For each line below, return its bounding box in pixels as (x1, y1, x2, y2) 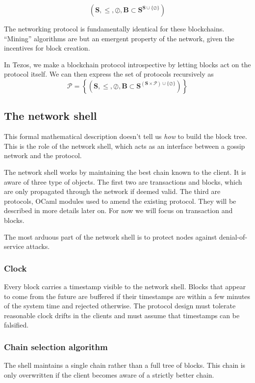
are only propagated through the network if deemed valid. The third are (4, 186, 221, 196)
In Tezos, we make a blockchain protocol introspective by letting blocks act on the (4, 59, 251, 69)
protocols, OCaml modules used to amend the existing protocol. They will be (4, 195, 236, 206)
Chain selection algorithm (4, 340, 108, 353)
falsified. (4, 320, 29, 330)
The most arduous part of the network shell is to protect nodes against (4, 231, 217, 242)
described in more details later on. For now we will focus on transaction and (4, 205, 233, 216)
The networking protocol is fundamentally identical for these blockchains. (4, 24, 225, 33)
